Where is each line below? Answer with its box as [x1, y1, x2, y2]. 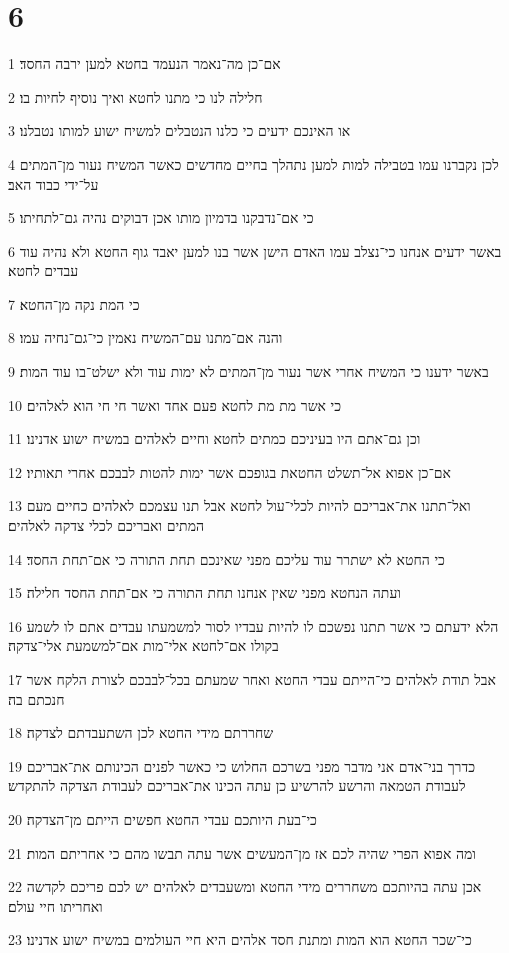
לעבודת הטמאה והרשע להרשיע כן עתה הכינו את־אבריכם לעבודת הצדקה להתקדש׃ [8, 775, 466, 796]
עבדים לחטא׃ [8, 260, 79, 281]
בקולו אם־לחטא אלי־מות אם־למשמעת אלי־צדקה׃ [8, 635, 279, 656]
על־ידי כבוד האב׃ [8, 173, 99, 194]
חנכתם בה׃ [8, 688, 65, 709]
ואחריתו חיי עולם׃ [8, 895, 103, 916]
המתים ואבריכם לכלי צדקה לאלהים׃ [8, 515, 204, 536]
